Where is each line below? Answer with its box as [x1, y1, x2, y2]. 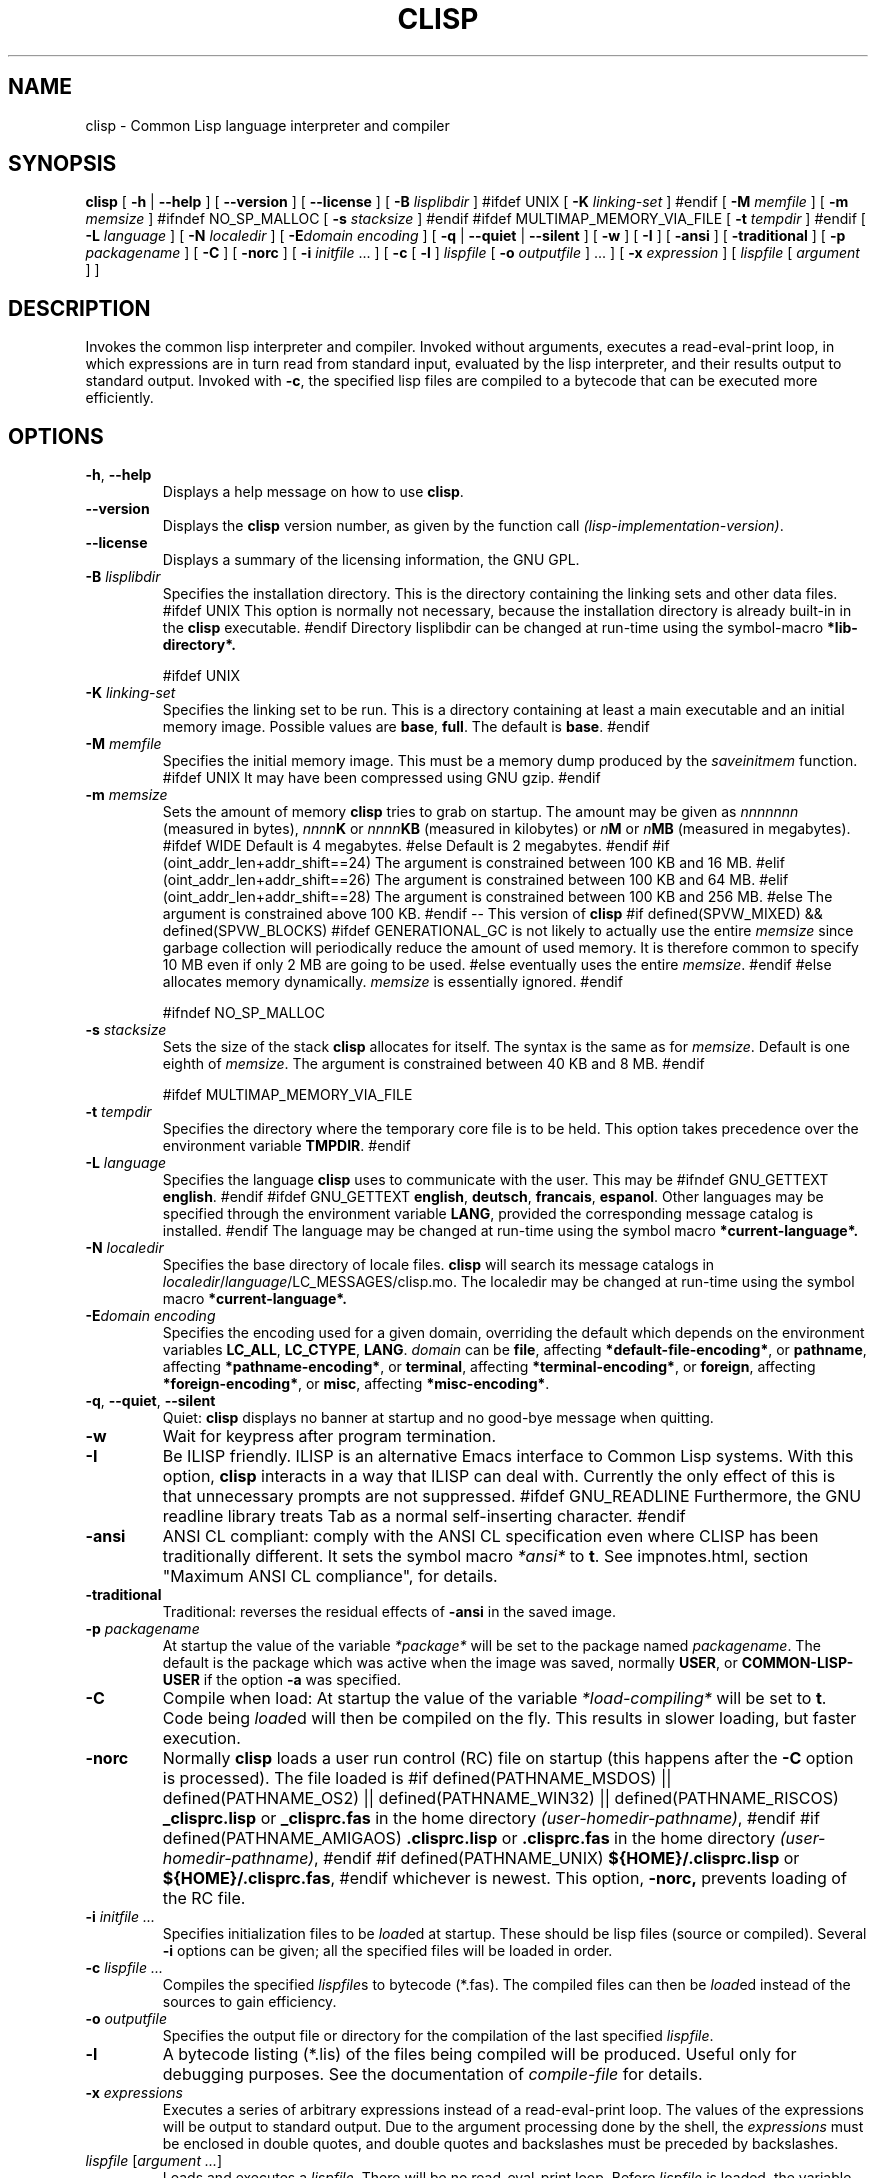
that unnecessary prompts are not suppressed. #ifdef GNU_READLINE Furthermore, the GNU [162, 1486, 862, 1507]
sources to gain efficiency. [162, 1993, 337, 2011]
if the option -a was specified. [203, 1671, 401, 1689]
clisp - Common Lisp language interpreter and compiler [85, 116, 450, 134]
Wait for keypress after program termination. [162, 1426, 497, 1447]
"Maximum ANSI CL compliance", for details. [162, 1566, 498, 1587]
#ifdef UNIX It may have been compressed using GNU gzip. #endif [162, 769, 601, 787]
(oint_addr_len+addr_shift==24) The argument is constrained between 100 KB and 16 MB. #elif [162, 854, 785, 872]
